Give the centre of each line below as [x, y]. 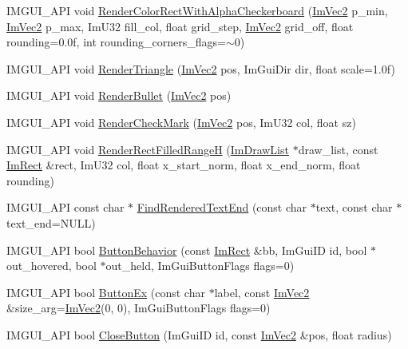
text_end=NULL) [51, 222]
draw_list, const [338, 149]
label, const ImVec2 [262, 292]
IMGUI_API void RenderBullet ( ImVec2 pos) [119, 95]
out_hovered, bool [51, 266]
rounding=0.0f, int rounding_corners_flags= [116, 42]
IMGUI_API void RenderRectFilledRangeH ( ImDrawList [148, 149]
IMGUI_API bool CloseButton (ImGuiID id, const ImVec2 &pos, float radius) [199, 334]
